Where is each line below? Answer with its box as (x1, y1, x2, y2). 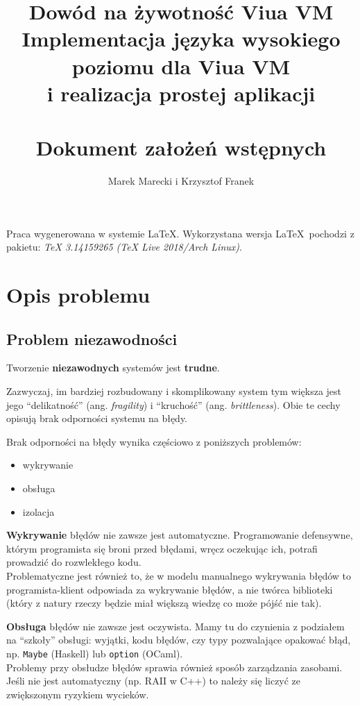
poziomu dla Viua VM (71, 51, 291, 80)
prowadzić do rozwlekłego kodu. (6, 555, 142, 569)
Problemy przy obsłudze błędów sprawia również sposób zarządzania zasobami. (6, 659, 343, 674)
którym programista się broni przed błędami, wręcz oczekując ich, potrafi (6, 541, 318, 555)
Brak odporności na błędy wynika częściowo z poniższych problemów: (6, 434, 302, 448)
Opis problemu (6, 280, 151, 309)
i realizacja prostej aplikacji (46, 78, 316, 107)
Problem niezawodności (6, 328, 178, 349)
